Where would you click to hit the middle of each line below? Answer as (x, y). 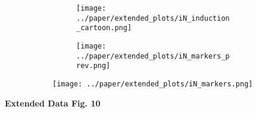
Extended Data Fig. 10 (53, 103)
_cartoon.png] (104, 28)
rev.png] (93, 66)
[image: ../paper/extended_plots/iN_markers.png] (153, 84)
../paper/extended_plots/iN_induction (153, 18)
